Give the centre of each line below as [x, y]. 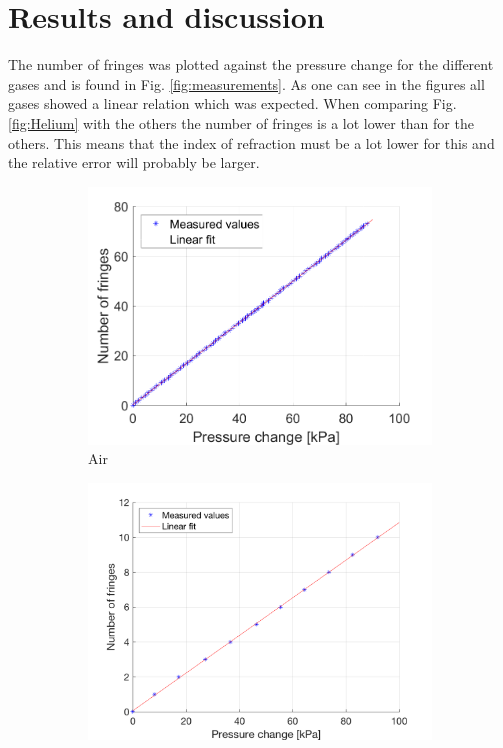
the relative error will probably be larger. [134, 162]
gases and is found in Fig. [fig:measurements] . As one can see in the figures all [246, 83]
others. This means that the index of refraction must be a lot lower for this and [251, 142]
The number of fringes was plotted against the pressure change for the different [251, 64]
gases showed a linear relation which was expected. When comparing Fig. [232, 103]
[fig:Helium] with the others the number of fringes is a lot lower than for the [241, 122]
